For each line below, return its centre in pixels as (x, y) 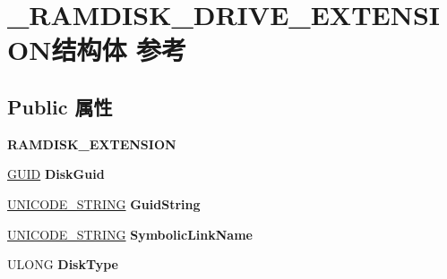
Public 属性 (60, 106)
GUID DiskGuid (56, 174)
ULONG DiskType (63, 264)
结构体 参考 (119, 50)
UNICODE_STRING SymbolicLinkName (130, 234)
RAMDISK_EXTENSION (92, 144)
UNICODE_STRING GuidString (104, 203)
